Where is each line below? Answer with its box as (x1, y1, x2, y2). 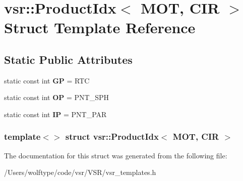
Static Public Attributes (4, 51, 133, 67)
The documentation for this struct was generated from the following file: (4, 150, 227, 160)
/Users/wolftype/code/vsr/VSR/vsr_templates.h (4, 167, 156, 177)
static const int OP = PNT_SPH (4, 92, 109, 103)
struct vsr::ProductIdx (65, 130, 159, 143)
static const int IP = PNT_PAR (4, 109, 107, 119)
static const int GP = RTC (4, 75, 90, 85)
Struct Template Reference (4, 17, 196, 38)
